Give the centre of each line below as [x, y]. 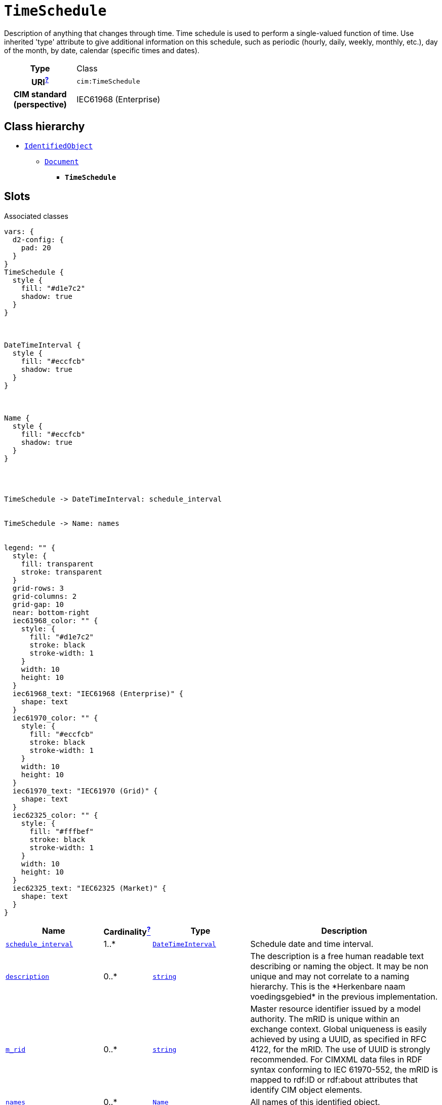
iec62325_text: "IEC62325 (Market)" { [89, 888]
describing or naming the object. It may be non [339, 966]
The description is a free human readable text [337, 956]
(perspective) [40, 105]
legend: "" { [30, 547]
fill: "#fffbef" [62, 831]
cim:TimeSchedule [108, 81]
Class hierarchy [45, 126]
